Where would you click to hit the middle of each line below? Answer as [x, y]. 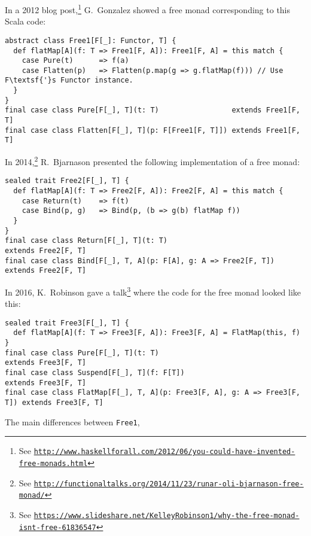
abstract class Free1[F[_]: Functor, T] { [91, 40]
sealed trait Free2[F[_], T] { [67, 181]
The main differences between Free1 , [72, 421]
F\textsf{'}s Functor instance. [69, 80]
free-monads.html [53, 463]
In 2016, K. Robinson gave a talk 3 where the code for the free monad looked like [153, 291]
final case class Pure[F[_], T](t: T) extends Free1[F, [153, 110]
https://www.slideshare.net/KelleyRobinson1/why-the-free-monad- [167, 515]
